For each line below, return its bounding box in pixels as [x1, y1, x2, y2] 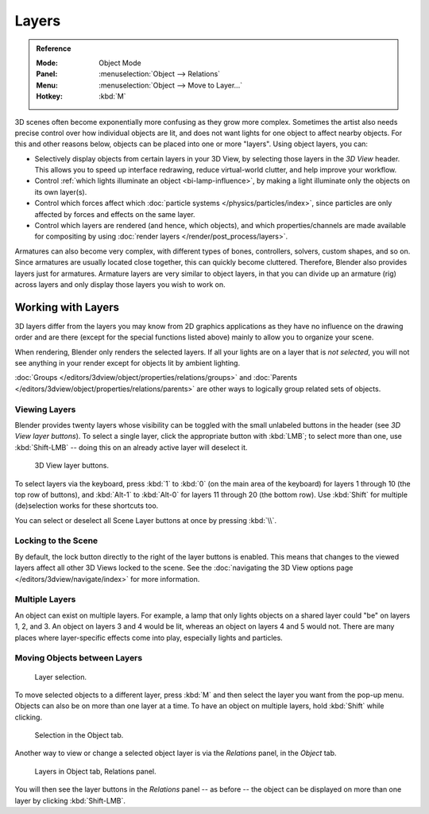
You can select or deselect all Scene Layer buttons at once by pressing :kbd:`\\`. [14, 515, 277, 525]
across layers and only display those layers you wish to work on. [14, 279, 226, 289]
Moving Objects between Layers [14, 653, 143, 664]
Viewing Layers [14, 404, 76, 415]
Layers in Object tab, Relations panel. [34, 766, 157, 776]
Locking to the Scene [14, 535, 99, 546]
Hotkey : [36, 91, 64, 101]
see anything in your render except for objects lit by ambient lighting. [14, 359, 241, 368]
